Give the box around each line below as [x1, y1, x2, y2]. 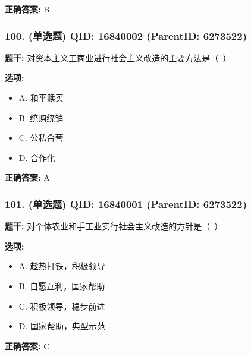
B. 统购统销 [18, 111, 64, 124]
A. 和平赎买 [18, 92, 64, 103]
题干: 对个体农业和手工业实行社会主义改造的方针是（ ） [5, 220, 223, 232]
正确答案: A [5, 171, 50, 184]
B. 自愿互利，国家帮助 [18, 279, 105, 292]
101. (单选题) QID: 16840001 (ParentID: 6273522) [5, 196, 247, 211]
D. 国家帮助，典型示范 [18, 320, 106, 332]
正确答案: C [5, 339, 50, 352]
